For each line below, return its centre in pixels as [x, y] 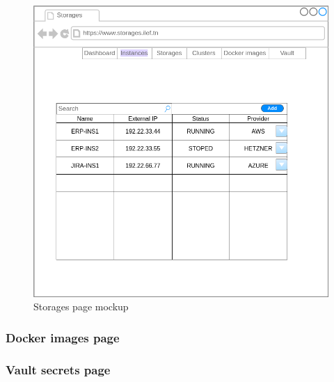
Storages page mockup [81, 307]
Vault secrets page [58, 369]
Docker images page [63, 337]
